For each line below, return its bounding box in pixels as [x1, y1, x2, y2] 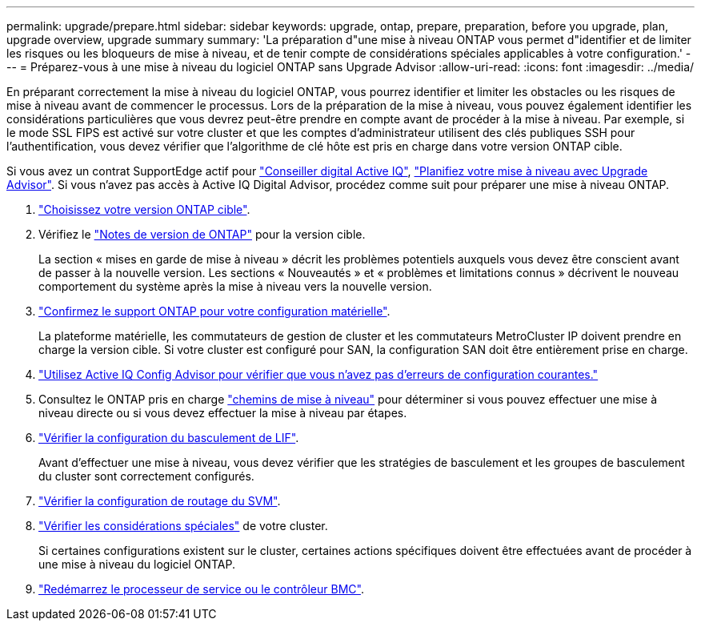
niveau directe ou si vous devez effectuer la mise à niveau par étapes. [38, 406, 407, 420]
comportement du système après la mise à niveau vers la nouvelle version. [38, 279, 432, 293]
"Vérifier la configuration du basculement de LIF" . [38, 431, 299, 444]
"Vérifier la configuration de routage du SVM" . [38, 494, 281, 508]
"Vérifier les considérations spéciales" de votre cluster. [38, 519, 328, 533]
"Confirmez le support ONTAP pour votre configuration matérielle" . [38, 304, 391, 318]
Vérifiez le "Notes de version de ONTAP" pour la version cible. [38, 227, 366, 241]
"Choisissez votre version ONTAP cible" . [38, 203, 250, 216]
